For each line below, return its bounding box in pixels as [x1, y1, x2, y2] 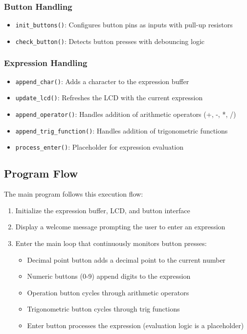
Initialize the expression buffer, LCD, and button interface [15, 205, 190, 215]
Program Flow [4, 166, 78, 181]
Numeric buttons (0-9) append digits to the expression [27, 271, 191, 281]
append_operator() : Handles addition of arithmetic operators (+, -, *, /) [15, 109, 236, 119]
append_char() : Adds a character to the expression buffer [15, 76, 189, 86]
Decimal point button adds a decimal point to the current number [27, 254, 225, 265]
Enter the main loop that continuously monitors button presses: [15, 238, 207, 248]
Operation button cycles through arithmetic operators [27, 287, 189, 297]
